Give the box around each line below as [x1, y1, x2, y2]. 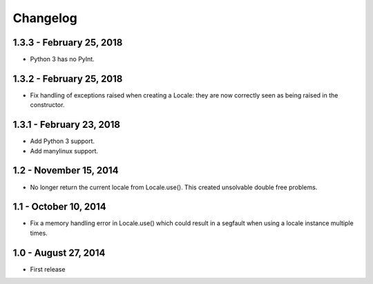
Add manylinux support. [30, 146, 99, 155]
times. [30, 229, 48, 237]
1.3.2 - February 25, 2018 [12, 73, 123, 84]
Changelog [12, 10, 77, 26]
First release [30, 265, 66, 273]
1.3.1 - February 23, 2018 [12, 119, 121, 131]
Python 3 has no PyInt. [30, 55, 95, 64]
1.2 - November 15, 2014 [12, 164, 119, 176]
